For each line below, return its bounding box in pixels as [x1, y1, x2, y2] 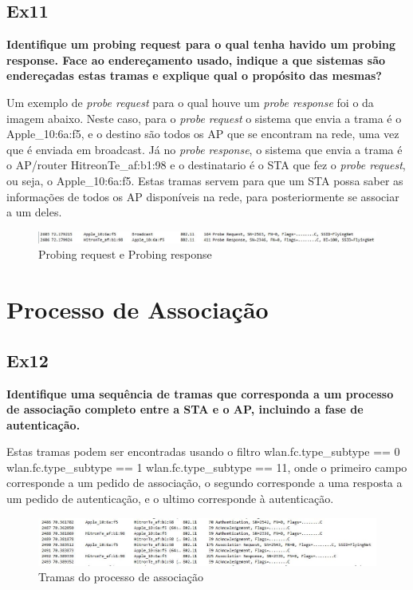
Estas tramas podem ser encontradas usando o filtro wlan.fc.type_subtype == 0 [6, 443, 400, 460]
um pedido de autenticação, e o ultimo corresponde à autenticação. [6, 490, 334, 507]
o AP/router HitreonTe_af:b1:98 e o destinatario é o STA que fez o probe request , [6, 156, 406, 173]
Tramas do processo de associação [38, 568, 203, 585]
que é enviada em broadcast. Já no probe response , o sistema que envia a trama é [6, 141, 403, 157]
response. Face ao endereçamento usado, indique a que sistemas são [6, 51, 386, 68]
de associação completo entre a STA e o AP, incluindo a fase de [6, 401, 364, 418]
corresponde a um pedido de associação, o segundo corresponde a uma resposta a [6, 474, 403, 491]
